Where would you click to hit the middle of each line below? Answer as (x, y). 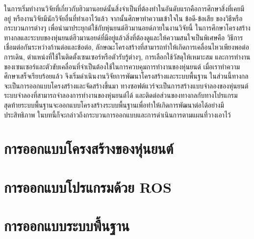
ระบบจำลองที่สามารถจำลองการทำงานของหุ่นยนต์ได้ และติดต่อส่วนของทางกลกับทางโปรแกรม (121, 95)
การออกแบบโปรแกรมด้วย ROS (88, 187)
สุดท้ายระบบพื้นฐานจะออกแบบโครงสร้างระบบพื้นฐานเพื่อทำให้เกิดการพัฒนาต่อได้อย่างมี (114, 105)
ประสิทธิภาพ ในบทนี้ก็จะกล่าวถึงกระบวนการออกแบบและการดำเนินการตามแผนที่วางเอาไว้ (117, 114)
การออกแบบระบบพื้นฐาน (67, 225)
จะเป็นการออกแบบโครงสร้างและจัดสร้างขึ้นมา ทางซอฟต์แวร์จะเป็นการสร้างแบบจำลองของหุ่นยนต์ (126, 85)
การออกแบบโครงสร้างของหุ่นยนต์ (89, 148)
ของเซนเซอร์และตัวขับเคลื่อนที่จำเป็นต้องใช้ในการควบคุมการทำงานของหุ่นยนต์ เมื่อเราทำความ (122, 66)
